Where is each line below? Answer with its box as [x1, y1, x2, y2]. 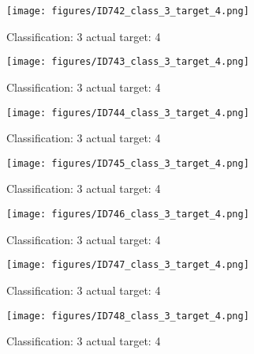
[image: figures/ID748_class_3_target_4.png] [6, 310, 249, 322]
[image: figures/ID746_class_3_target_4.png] [6, 209, 249, 220]
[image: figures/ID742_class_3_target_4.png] [6, 6, 249, 17]
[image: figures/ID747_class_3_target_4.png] [6, 259, 249, 271]
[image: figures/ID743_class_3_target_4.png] [6, 56, 249, 68]
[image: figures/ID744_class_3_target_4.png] [6, 107, 249, 119]
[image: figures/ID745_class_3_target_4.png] [6, 157, 249, 169]
